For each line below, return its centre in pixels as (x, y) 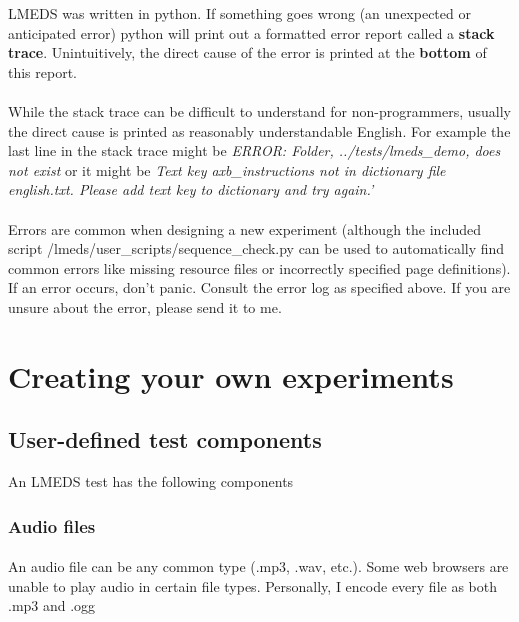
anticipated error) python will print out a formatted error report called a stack (251, 32)
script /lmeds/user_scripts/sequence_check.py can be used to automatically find (256, 248)
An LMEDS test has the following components (151, 481)
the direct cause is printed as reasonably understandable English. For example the (259, 130)
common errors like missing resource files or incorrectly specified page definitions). (259, 267)
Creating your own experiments (231, 375)
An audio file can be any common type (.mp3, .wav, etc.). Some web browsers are (258, 566)
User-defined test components (165, 439)
